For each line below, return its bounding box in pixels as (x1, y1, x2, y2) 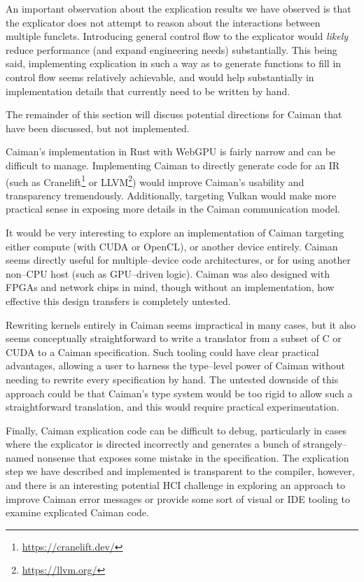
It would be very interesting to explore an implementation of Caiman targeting (6, 225, 344, 239)
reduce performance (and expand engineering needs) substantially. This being (6, 42, 337, 57)
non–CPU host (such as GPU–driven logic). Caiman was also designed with (6, 266, 330, 281)
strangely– (303, 436, 347, 451)
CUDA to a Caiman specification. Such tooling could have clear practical (6, 344, 319, 359)
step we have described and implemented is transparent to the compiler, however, (6, 464, 355, 478)
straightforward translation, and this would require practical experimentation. (6, 399, 339, 414)
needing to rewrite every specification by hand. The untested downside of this (6, 371, 339, 386)
